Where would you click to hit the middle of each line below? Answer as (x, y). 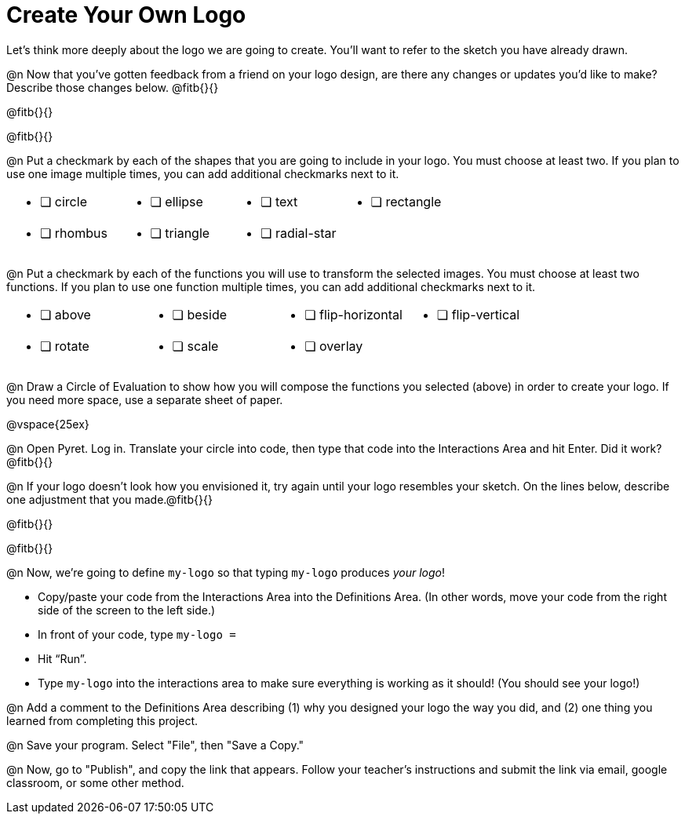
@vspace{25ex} (48, 424)
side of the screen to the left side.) (127, 610)
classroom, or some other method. (95, 782)
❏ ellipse (177, 201)
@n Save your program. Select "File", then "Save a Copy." (155, 745)
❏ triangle (180, 233)
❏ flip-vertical (478, 314)
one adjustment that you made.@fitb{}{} (109, 499)
